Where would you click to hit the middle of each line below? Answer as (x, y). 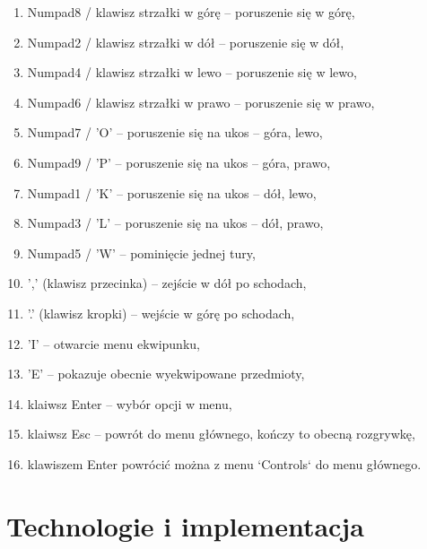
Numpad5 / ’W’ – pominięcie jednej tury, (141, 253)
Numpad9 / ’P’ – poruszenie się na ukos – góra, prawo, (179, 162)
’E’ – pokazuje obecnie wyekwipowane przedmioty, (166, 374)
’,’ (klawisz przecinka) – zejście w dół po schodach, (167, 283)
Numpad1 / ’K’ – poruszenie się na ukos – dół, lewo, (172, 192)
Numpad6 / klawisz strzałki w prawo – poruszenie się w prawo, (201, 102)
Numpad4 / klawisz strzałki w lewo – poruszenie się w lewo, (192, 72)
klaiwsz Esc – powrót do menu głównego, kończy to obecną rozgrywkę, (221, 434)
